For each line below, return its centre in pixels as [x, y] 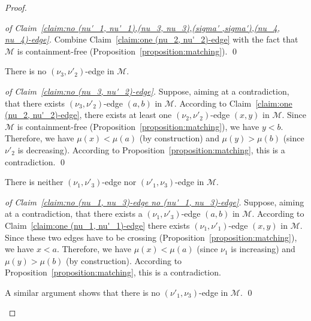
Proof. [16, 7]
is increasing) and [263, 249]
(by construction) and [179, 138]
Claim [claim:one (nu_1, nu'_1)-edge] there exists [97, 225]
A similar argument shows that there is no [83, 292]
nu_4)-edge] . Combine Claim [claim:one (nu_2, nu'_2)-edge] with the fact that [152, 39]
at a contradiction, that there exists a [74, 214]
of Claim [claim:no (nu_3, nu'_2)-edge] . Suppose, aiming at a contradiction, [147, 91]
